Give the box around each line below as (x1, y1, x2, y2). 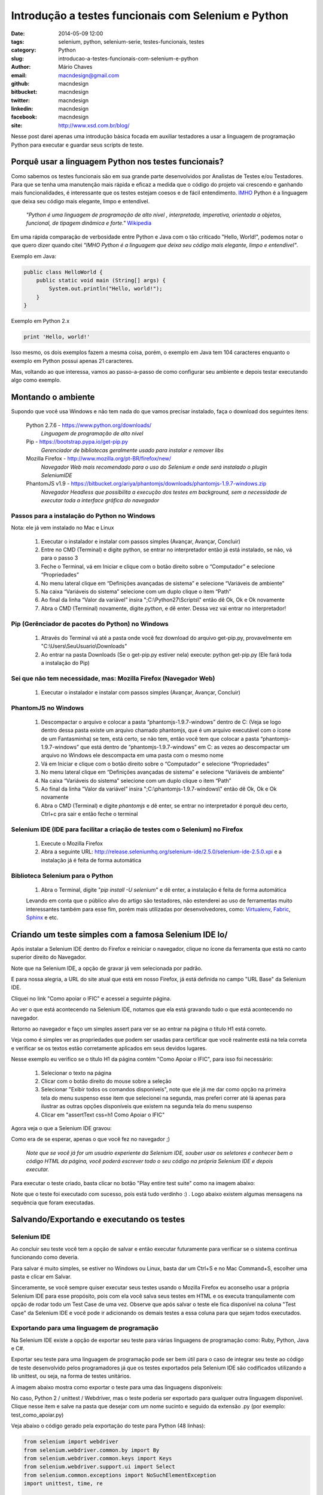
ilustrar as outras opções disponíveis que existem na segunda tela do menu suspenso (41, 1103, 252, 1110)
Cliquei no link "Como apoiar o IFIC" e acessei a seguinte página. (11, 994, 172, 1002)
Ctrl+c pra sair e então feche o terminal (41, 810, 138, 817)
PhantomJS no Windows (11, 703, 84, 712)
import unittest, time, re (23, 1480, 103, 1487)
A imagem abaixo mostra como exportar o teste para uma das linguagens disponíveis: (11, 1383, 223, 1390)
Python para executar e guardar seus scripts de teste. (11, 141, 144, 148)
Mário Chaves (58, 63, 93, 71)
